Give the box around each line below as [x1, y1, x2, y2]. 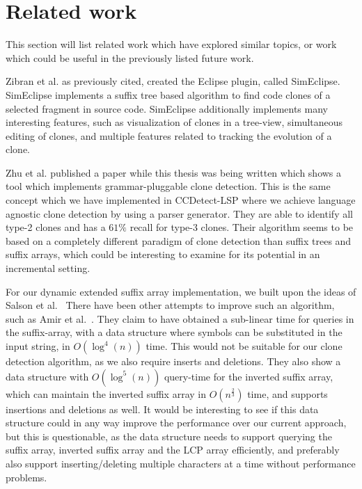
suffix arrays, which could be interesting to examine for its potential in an [6, 247, 320, 262]
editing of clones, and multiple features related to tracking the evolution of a [6, 128, 332, 143]
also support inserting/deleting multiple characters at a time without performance [6, 456, 356, 470]
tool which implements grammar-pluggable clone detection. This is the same [6, 179, 331, 193]
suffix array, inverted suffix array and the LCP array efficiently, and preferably [6, 442, 340, 457]
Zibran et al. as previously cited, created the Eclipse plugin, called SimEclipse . [6, 74, 340, 88]
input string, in [6, 339, 70, 353]
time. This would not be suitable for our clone [145, 339, 343, 353]
